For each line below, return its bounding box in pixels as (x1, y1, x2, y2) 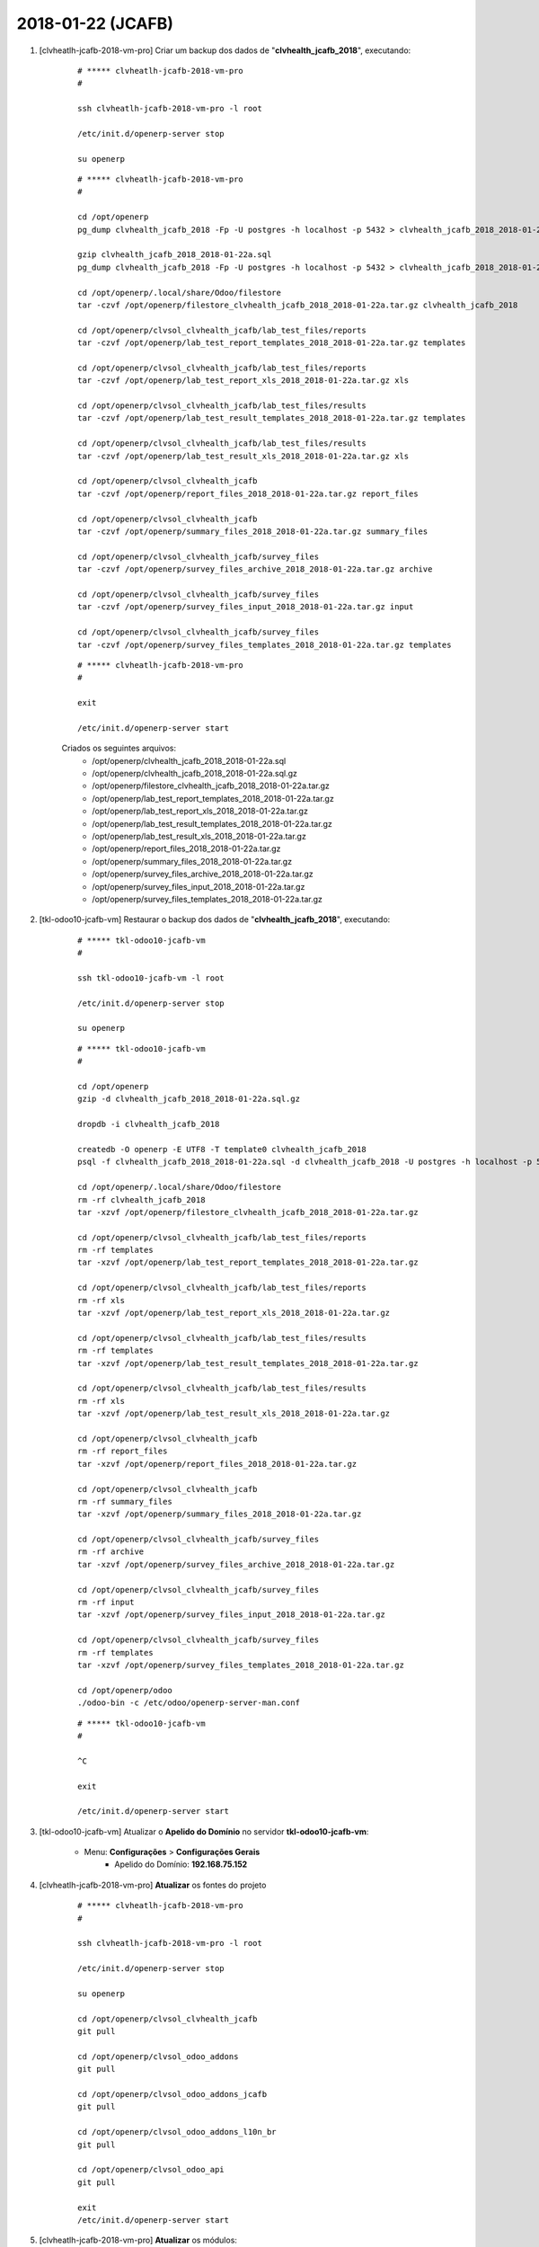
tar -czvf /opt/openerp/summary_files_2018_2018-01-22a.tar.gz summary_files (77, 527, 429, 537)
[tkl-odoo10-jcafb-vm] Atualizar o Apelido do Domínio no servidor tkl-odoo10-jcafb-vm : (39, 1825, 369, 1837)
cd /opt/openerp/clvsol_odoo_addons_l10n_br (77, 2127, 278, 2137)
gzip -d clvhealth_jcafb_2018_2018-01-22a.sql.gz (77, 1094, 301, 1105)
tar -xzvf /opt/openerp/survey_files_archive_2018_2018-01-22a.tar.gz (77, 1559, 395, 1569)
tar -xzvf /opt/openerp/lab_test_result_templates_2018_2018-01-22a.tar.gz (77, 1358, 419, 1368)
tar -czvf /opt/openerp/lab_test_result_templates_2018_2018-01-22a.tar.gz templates (77, 413, 466, 423)
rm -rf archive (77, 1547, 145, 1557)
